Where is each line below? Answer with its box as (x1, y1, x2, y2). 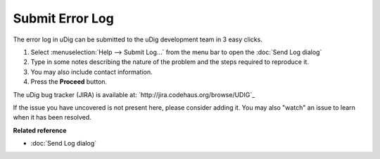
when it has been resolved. (13, 113, 91, 122)
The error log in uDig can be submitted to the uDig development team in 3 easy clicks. (13, 35, 263, 44)
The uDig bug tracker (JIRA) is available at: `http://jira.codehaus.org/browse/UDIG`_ (13, 90, 255, 98)
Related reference (13, 126, 67, 134)
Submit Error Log (13, 11, 114, 26)
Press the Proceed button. (30, 77, 108, 86)
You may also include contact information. (30, 68, 153, 76)
